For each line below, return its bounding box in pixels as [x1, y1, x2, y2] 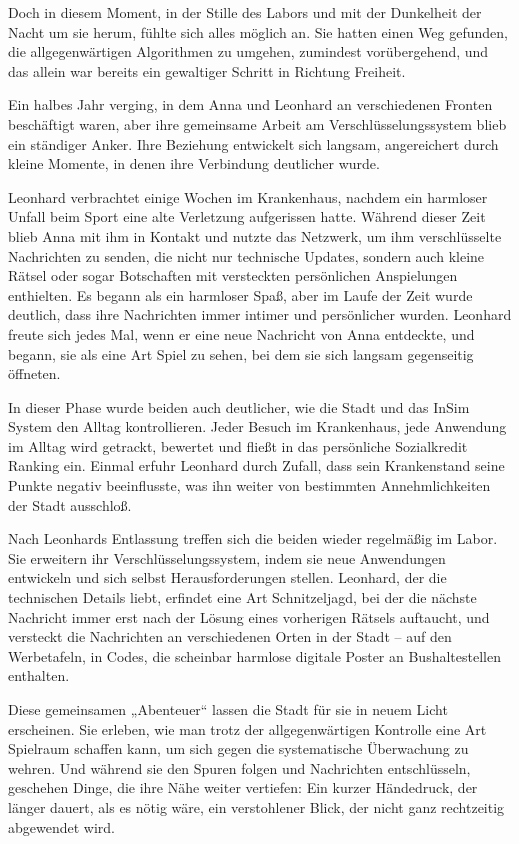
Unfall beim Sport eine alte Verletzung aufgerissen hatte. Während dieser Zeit [8, 206, 486, 227]
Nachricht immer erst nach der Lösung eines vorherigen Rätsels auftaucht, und [8, 606, 490, 627]
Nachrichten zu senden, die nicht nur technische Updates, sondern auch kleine [8, 245, 485, 266]
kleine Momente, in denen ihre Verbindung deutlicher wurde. [8, 153, 380, 174]
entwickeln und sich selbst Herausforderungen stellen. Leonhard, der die [8, 567, 447, 588]
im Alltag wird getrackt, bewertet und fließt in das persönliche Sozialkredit [8, 435, 468, 456]
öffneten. [8, 363, 61, 384]
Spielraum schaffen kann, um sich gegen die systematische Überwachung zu [8, 738, 469, 759]
